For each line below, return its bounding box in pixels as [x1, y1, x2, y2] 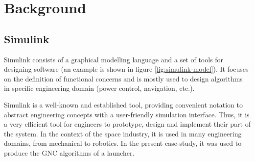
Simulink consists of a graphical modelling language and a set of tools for [4, 54, 224, 64]
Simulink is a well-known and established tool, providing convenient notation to [4, 99, 243, 109]
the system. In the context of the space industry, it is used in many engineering [4, 128, 242, 138]
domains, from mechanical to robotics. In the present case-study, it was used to [4, 138, 242, 148]
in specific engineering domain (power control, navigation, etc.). [4, 83, 195, 93]
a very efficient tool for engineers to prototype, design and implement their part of [4, 119, 251, 129]
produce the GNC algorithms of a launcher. [4, 147, 135, 158]
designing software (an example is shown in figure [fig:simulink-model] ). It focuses [4, 64, 249, 74]
